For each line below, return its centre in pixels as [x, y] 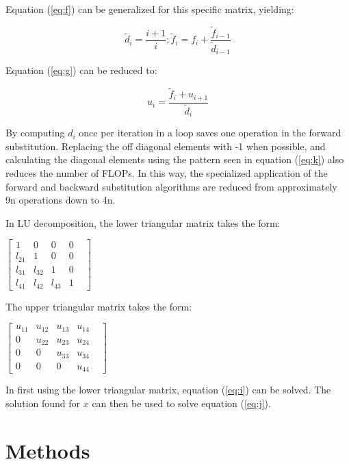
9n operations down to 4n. [61, 200]
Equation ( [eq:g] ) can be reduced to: [81, 70]
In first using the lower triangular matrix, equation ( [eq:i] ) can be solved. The [168, 390]
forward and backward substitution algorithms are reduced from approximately [171, 186]
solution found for [43, 403]
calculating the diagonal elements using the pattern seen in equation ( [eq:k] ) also [175, 159]
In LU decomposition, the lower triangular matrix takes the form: [143, 222]
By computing [35, 133]
